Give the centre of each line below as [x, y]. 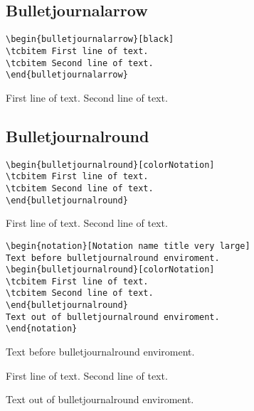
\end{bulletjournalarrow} [67, 75]
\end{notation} [42, 329]
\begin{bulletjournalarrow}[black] [90, 39]
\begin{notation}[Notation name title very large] [128, 246]
